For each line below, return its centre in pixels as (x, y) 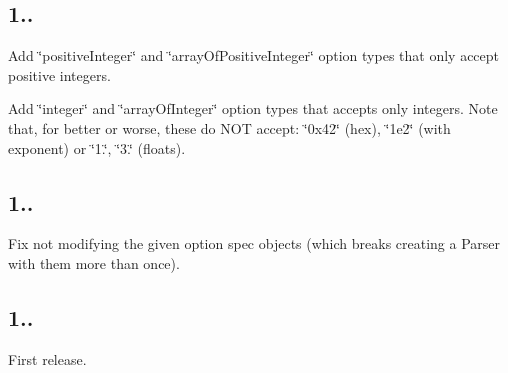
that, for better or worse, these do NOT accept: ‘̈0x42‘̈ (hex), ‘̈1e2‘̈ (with (229, 127)
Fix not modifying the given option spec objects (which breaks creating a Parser (254, 243)
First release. (47, 358)
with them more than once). (94, 262)
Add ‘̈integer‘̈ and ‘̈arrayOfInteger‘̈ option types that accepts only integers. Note (253, 108)
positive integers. (59, 74)
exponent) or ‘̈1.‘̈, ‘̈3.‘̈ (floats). (97, 147)
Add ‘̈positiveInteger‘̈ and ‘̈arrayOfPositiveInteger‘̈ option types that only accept (254, 55)
